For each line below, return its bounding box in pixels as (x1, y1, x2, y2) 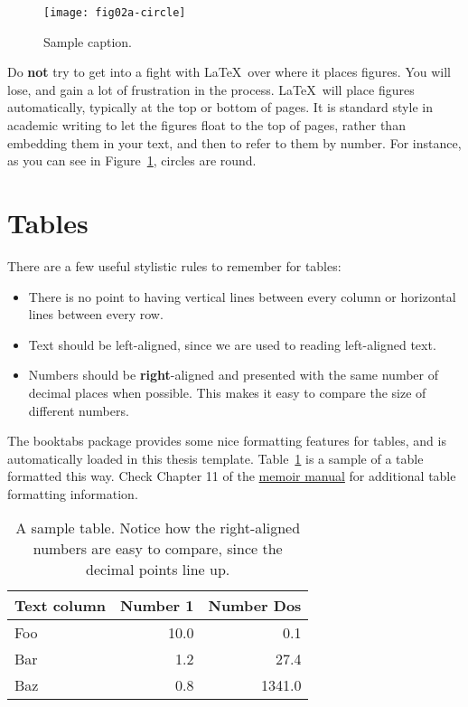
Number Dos (208, 595, 302, 617)
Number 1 (119, 595, 194, 617)
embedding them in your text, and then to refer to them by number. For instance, (7, 133, 462, 152)
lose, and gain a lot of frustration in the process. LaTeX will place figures (7, 80, 415, 99)
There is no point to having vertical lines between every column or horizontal (28, 287, 456, 306)
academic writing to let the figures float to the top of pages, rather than (7, 116, 406, 135)
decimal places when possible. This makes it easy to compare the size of (28, 382, 426, 401)
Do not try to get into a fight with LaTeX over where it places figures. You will (7, 62, 451, 81)
